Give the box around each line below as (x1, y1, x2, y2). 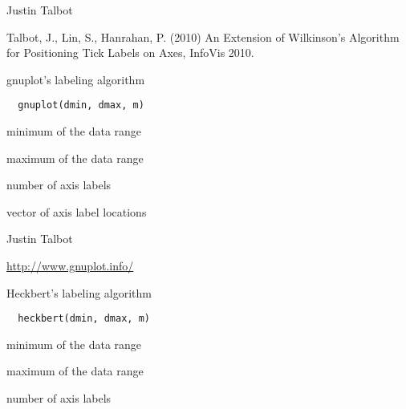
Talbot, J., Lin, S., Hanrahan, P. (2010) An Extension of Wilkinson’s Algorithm (6, 28, 400, 45)
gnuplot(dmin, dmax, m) (18, 99, 144, 111)
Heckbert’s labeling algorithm (6, 284, 152, 301)
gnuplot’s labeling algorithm (6, 71, 145, 87)
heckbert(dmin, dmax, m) (18, 313, 150, 325)
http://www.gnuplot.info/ (6, 257, 134, 273)
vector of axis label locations (6, 203, 147, 220)
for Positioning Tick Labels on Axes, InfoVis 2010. (6, 44, 254, 61)
